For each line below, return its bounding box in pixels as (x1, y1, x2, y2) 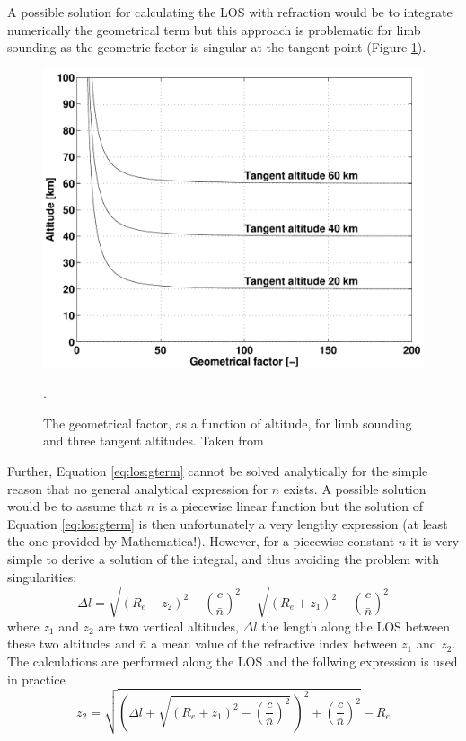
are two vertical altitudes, (98, 616, 239, 635)
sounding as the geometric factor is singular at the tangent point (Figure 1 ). (7, 38, 426, 57)
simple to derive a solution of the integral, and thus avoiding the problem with (7, 550, 440, 569)
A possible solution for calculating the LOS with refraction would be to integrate (7, 3, 453, 21)
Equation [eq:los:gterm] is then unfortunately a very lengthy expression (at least (7, 514, 448, 533)
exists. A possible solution (283, 479, 426, 498)
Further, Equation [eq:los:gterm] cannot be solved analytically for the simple (7, 462, 428, 481)
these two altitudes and (7, 634, 136, 653)
